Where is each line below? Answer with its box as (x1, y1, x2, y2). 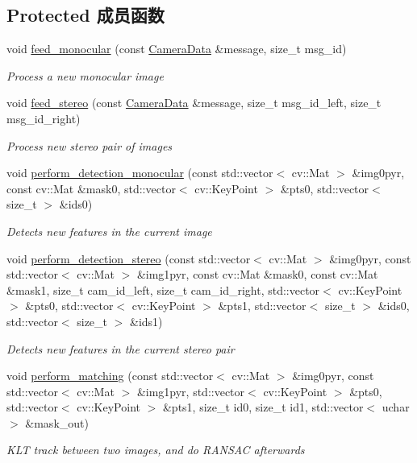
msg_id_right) (6, 110, 81, 126)
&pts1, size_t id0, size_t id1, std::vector (162, 399, 364, 415)
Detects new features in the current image (6, 222, 212, 239)
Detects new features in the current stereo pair (6, 340, 235, 357)
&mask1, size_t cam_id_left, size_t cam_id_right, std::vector (6, 281, 320, 298)
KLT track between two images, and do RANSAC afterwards (6, 441, 305, 458)
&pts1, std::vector (218, 297, 306, 314)
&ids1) (130, 312, 163, 329)
